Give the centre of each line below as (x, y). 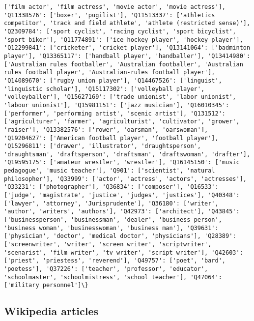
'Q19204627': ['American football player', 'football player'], (111, 138)
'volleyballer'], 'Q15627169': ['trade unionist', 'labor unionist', (120, 97)
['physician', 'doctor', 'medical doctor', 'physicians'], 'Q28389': (120, 236)
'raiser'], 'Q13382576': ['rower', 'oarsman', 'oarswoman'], (106, 130)
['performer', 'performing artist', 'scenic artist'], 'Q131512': (115, 113)
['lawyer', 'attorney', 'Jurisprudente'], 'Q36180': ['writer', (111, 203)
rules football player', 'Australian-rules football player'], (110, 73)
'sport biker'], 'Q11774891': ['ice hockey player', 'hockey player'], (124, 40)
